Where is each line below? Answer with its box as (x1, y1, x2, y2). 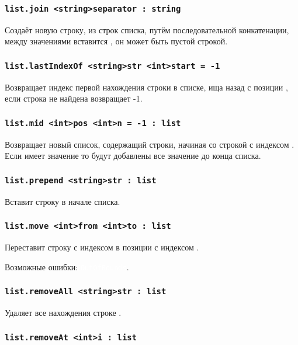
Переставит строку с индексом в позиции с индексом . (5, 241, 199, 253)
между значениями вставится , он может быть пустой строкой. (5, 35, 228, 47)
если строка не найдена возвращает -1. (5, 92, 143, 104)
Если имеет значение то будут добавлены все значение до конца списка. (5, 149, 261, 162)
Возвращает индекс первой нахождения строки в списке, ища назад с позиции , (5, 81, 288, 93)
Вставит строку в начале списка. (5, 195, 120, 207)
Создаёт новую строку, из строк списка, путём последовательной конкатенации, (5, 23, 289, 36)
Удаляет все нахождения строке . (5, 306, 122, 319)
